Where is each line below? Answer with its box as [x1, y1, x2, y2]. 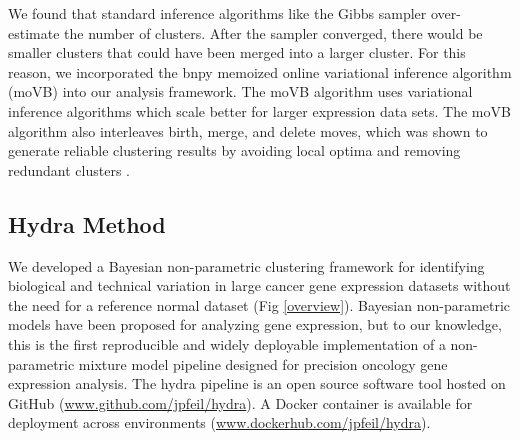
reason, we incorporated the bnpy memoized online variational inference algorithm [8, 61, 512, 82]
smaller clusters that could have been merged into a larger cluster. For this [8, 42, 466, 63]
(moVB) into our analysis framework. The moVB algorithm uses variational [8, 81, 473, 102]
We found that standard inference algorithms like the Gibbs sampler [8, 3, 427, 23]
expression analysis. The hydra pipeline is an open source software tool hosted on [8, 373, 506, 394]
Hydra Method [8, 208, 166, 239]
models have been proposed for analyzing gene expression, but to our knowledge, [8, 314, 502, 335]
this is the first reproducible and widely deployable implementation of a [8, 333, 446, 354]
